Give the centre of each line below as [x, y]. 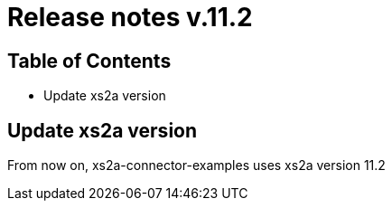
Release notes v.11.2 [130, 17]
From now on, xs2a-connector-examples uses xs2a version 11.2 [196, 165]
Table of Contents [89, 61]
